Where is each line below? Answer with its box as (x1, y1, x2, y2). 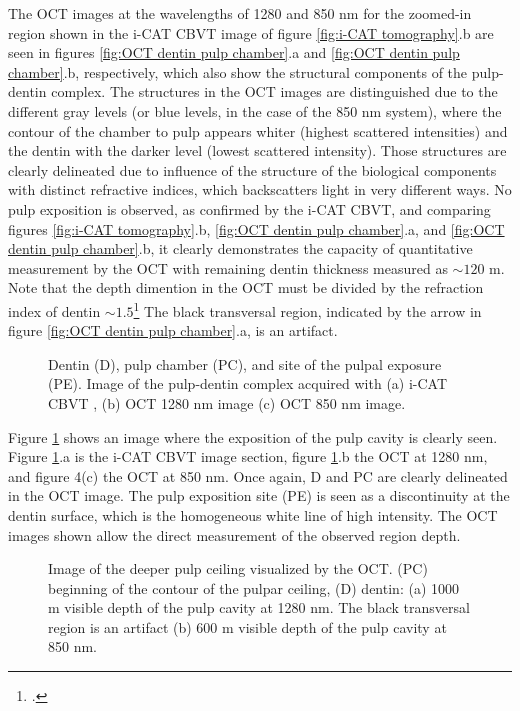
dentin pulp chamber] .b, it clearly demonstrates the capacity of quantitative (8, 238, 473, 259)
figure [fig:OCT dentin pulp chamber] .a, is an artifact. (8, 320, 338, 341)
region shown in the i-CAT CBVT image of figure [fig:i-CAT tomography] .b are (8, 22, 494, 43)
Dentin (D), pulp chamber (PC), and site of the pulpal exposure (48, 353, 442, 374)
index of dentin (8, 300, 101, 321)
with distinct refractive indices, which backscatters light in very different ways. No (8, 179, 512, 200)
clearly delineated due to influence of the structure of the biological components (8, 159, 497, 180)
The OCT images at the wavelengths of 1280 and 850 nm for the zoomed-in (8, 3, 472, 23)
